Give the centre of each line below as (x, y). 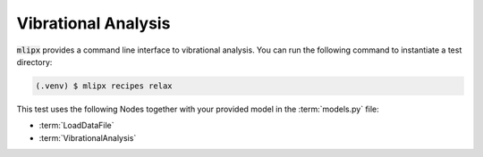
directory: (34, 62)
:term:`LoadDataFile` (77, 126)
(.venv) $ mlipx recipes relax (104, 86)
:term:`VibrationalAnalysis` (88, 137)
